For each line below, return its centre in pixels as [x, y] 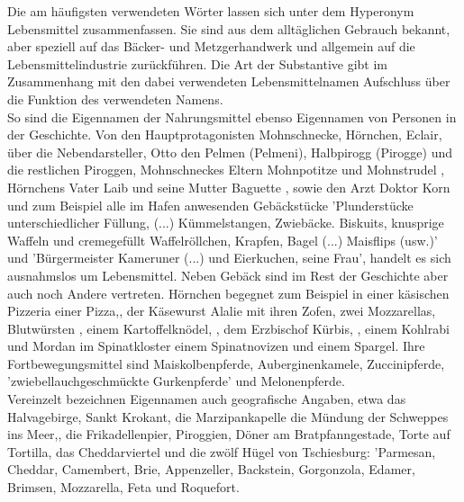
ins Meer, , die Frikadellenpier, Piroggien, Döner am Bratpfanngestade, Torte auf [229, 434]
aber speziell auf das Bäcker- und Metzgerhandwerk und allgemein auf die [211, 46]
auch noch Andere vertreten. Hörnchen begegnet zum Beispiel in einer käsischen [228, 293]
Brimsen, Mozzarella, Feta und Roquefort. [123, 487]
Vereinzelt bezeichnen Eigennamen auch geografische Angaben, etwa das [207, 399]
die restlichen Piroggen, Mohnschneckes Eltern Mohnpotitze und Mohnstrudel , [226, 170]
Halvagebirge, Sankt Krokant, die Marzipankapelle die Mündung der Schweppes [228, 416]
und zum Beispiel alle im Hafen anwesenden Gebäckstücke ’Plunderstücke [210, 205]
